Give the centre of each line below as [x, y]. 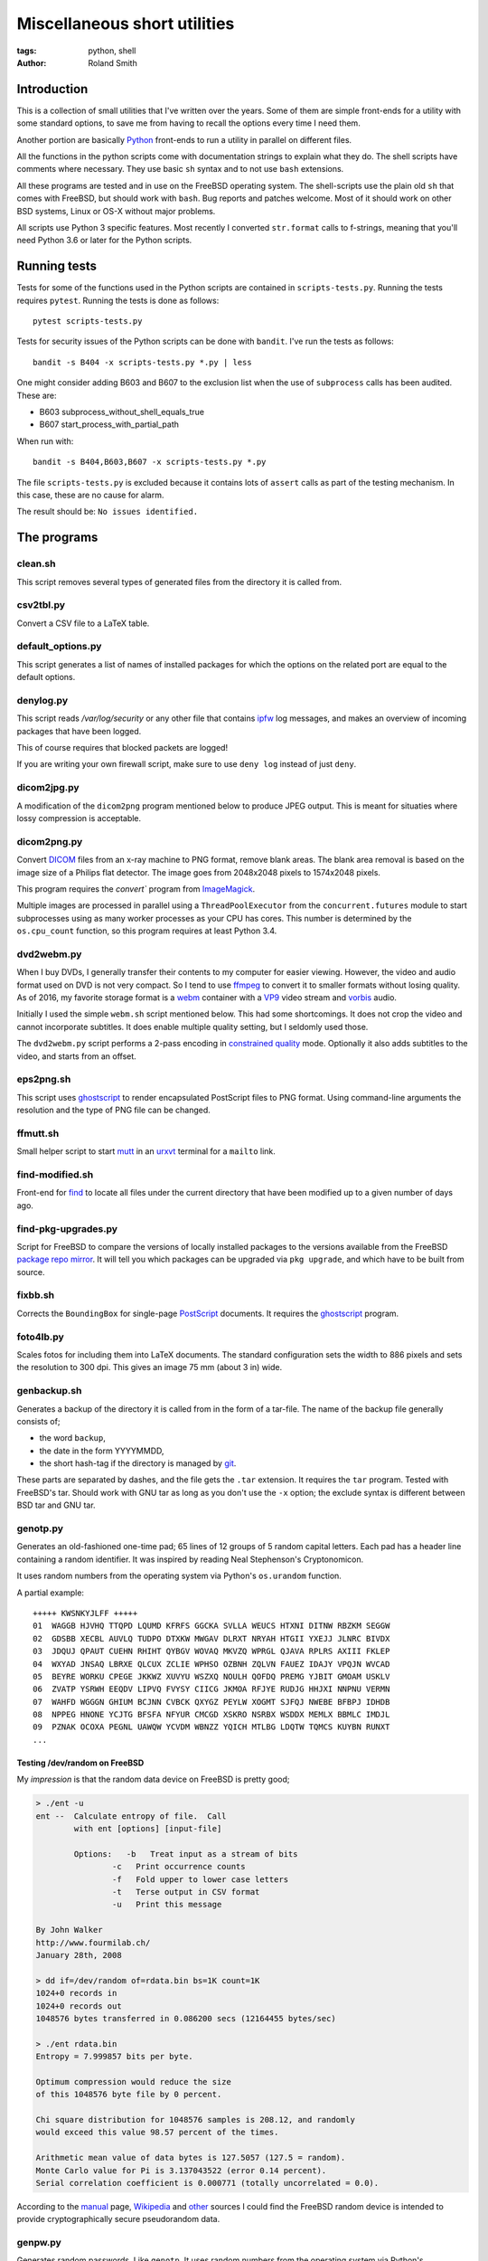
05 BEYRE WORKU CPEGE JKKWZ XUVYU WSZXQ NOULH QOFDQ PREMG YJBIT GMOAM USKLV [211, 1676]
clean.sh [36, 563]
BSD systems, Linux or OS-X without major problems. [116, 211]
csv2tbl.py [41, 605]
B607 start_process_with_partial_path [109, 424]
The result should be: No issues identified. [108, 512]
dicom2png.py [50, 841]
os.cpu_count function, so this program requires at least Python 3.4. [147, 931]
